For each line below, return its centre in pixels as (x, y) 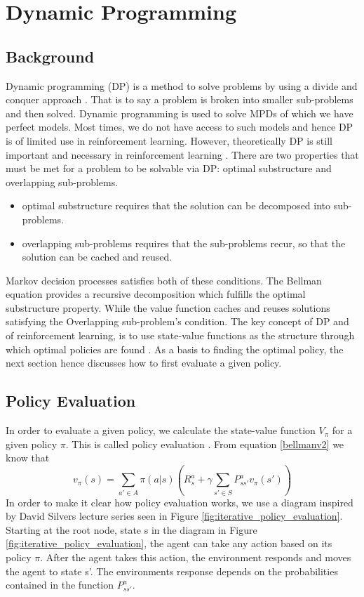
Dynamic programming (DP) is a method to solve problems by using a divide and (182, 85)
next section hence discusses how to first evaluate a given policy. (144, 363)
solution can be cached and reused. (97, 257)
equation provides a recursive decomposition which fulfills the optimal (156, 294)
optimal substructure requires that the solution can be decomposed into (176, 205)
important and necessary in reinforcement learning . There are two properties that (182, 154)
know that (28, 458)
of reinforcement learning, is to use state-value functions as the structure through (180, 335)
